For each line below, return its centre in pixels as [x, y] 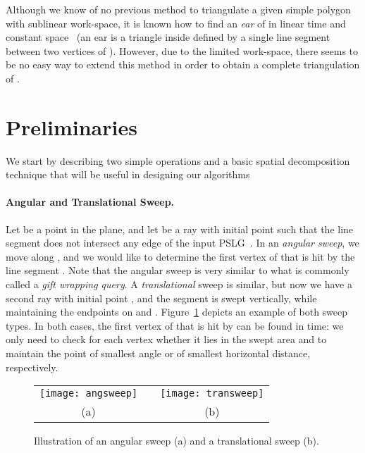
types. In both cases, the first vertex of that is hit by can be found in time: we [175, 325]
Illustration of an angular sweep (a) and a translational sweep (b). [177, 441]
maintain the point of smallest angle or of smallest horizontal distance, [158, 353]
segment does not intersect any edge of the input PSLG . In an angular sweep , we [182, 243]
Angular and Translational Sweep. [90, 202]
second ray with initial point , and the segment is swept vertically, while [161, 298]
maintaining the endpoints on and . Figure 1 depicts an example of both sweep [177, 312]
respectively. [32, 367]
